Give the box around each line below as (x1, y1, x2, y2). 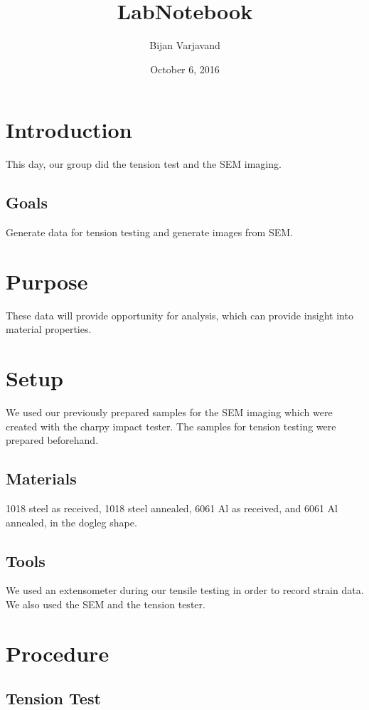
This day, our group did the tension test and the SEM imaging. (6, 157, 282, 171)
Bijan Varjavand (149, 38, 220, 53)
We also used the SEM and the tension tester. (6, 597, 205, 612)
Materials (6, 467, 77, 489)
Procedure (6, 638, 109, 667)
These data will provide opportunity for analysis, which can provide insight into (6, 307, 353, 322)
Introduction (6, 115, 132, 144)
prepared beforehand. (6, 433, 99, 447)
